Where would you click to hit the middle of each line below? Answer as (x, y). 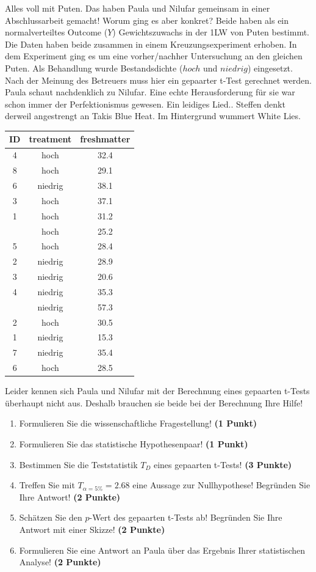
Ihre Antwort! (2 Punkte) (70, 497)
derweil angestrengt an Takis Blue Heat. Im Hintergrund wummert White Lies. (153, 116)
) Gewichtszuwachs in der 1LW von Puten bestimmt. (211, 32)
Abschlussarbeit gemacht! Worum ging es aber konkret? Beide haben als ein (147, 20)
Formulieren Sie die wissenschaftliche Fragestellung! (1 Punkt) (138, 423)
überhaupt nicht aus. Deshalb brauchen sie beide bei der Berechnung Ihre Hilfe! (154, 402)
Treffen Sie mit (47, 485)
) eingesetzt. (270, 68)
